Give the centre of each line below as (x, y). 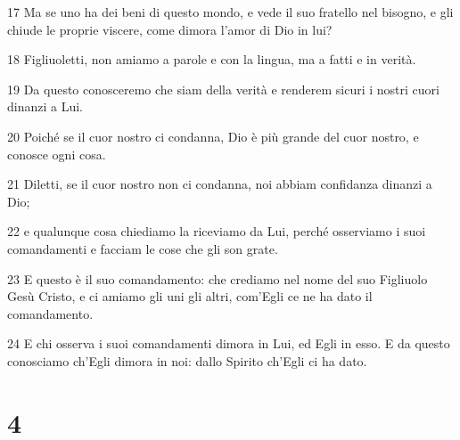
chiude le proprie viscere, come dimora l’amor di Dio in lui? (170, 29)
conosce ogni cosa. (57, 154)
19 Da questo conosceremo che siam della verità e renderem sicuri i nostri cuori (223, 89)
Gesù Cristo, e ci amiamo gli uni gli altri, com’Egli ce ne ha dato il (190, 296)
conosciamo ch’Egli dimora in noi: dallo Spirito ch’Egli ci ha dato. (187, 360)
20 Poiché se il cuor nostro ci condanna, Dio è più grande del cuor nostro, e (213, 136)
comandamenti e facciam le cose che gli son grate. (143, 248)
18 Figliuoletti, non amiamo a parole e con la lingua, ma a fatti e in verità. (212, 59)
